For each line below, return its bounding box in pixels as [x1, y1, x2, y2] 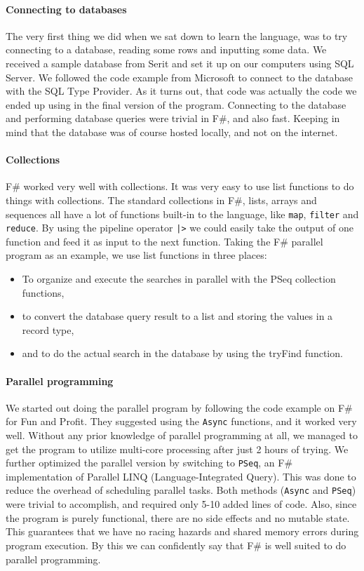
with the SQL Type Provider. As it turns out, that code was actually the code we [6, 83, 357, 98]
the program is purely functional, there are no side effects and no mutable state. [6, 510, 350, 525]
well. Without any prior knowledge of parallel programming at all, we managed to [6, 428, 358, 443]
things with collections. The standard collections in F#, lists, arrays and [6, 192, 317, 207]
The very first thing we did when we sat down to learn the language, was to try [6, 28, 348, 43]
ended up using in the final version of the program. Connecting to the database [6, 97, 346, 112]
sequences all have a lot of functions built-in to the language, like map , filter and [6, 206, 359, 221]
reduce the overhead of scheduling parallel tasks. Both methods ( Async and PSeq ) [6, 483, 356, 497]
